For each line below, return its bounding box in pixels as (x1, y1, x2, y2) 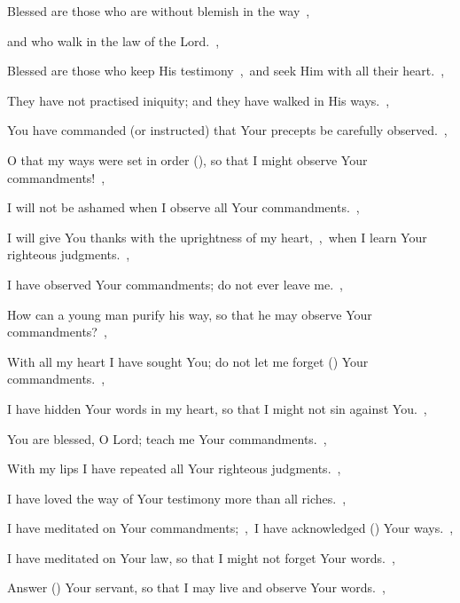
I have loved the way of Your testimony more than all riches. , (7, 488, 347, 507)
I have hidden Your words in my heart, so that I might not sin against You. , (7, 399, 427, 417)
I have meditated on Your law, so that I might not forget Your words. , (7, 548, 395, 567)
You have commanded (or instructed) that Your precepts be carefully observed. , (7, 121, 448, 139)
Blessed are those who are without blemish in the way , (7, 2, 310, 20)
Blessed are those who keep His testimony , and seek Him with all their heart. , (7, 61, 445, 80)
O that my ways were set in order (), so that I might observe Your (7, 150, 368, 169)
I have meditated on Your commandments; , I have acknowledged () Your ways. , (7, 519, 454, 537)
